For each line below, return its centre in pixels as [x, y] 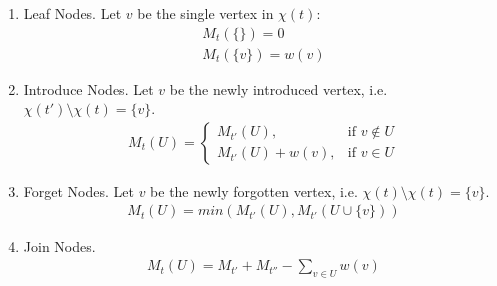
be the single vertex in [205, 13]
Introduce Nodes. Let [88, 88]
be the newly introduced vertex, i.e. [278, 88]
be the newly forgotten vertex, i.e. [254, 190]
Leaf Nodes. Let [72, 13]
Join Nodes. [59, 245]
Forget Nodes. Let [78, 190]
